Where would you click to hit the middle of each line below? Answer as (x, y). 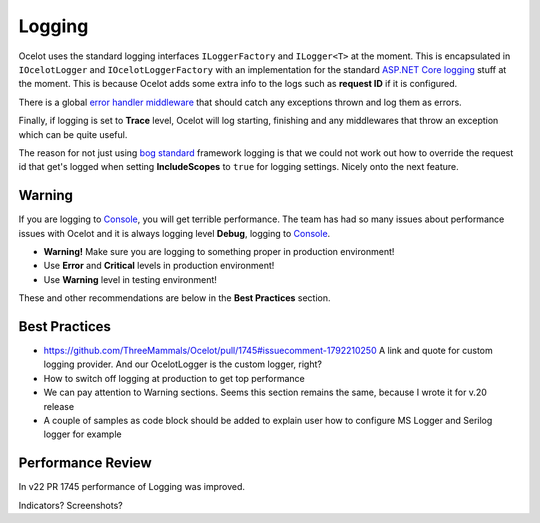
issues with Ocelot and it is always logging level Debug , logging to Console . (174, 233)
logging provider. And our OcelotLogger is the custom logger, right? (182, 364)
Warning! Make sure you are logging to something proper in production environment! (219, 251)
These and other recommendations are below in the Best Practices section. (174, 298)
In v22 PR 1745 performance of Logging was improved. (131, 487)
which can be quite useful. (73, 134)
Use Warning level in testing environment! (130, 279)
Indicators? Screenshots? (71, 505)
